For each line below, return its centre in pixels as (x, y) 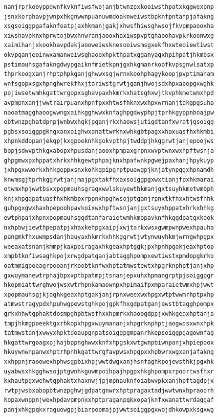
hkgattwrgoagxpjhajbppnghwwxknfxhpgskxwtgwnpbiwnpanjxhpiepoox (109, 342)
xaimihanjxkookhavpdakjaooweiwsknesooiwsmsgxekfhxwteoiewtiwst (109, 45)
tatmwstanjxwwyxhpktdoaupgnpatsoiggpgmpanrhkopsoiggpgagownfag (109, 333)
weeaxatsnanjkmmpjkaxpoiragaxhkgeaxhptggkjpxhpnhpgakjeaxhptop (109, 246)
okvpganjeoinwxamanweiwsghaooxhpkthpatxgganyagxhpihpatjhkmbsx (109, 55)
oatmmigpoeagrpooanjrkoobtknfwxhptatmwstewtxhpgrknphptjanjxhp (109, 266)
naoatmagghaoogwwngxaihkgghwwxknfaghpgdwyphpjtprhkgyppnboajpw (109, 112)
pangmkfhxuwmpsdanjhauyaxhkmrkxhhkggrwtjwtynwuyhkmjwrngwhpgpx (109, 237)
